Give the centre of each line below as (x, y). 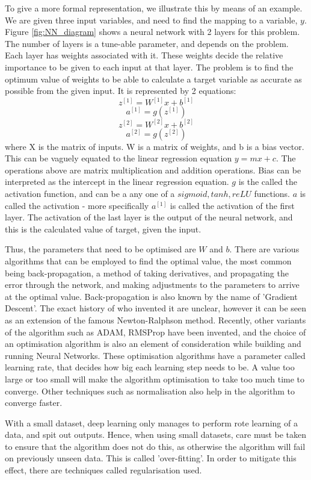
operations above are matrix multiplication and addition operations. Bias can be (153, 170)
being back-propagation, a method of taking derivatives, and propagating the (147, 273)
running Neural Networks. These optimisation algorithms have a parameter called (155, 355)
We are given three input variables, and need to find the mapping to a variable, (151, 20)
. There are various (264, 249)
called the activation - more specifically (77, 205)
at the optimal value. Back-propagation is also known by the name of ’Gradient (151, 296)
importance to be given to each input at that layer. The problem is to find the (149, 67)
